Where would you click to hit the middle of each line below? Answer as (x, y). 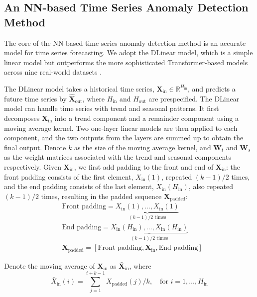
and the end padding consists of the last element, (79, 186)
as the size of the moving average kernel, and (142, 147)
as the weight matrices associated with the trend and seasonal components (118, 157)
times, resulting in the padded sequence (101, 196)
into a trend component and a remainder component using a (147, 118)
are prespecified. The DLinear (194, 98)
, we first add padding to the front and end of (144, 166)
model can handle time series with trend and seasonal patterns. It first (112, 108)
